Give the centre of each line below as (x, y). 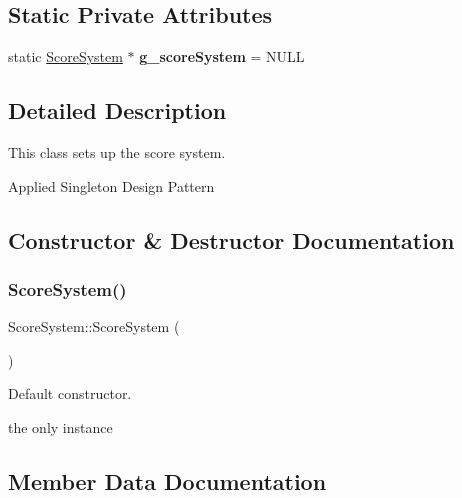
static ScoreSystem (65, 56)
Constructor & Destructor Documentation (231, 239)
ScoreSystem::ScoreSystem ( (94, 326)
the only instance (60, 426)
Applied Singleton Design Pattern (111, 185)
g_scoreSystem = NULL (222, 56)
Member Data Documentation (167, 480)
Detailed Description (117, 110)
